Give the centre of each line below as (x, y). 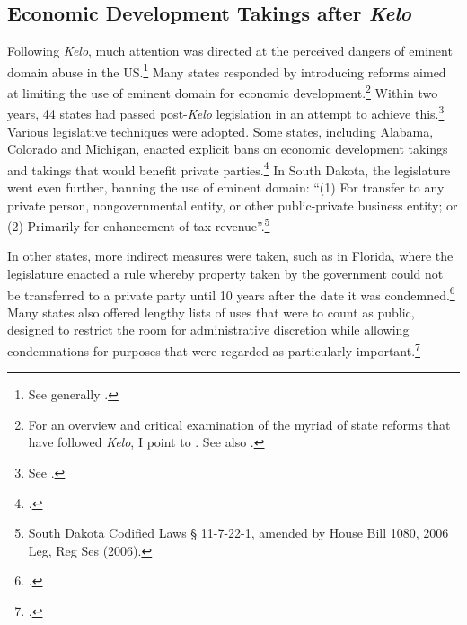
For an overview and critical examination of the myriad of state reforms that (239, 424)
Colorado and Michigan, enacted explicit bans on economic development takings (228, 149)
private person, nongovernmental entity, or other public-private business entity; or (233, 205)
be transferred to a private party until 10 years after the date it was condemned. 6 (231, 293)
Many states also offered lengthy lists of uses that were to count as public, (211, 312)
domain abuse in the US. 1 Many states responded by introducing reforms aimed (227, 70)
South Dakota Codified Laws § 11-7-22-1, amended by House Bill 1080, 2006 (238, 533)
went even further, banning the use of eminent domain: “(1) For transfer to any (226, 187)
